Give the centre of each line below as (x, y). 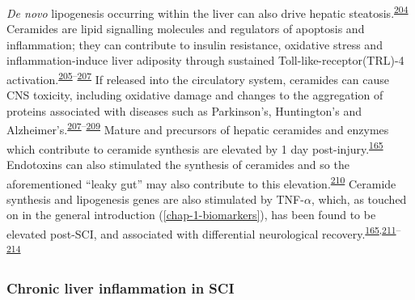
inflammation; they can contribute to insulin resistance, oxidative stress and (195, 44)
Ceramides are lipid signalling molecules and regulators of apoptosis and (186, 29)
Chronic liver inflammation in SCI (121, 288)
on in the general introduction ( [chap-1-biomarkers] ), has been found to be (191, 215)
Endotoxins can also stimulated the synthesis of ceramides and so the (178, 164)
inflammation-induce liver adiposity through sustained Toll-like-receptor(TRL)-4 (205, 60)
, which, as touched (359, 199)
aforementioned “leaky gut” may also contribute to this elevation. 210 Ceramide (201, 182)
